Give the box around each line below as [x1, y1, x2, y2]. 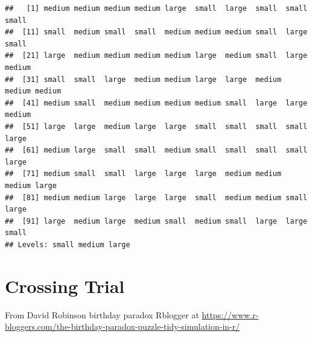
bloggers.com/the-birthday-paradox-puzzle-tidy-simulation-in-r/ [5, 320, 240, 333]
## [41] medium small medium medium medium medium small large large [5, 98, 308, 107]
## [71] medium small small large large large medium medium [5, 169, 282, 178]
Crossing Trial [5, 273, 125, 298]
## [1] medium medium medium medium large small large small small [5, 4, 308, 13]
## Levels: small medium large [5, 240, 130, 249]
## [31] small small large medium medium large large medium [5, 75, 282, 84]
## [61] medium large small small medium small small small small [5, 146, 308, 155]
